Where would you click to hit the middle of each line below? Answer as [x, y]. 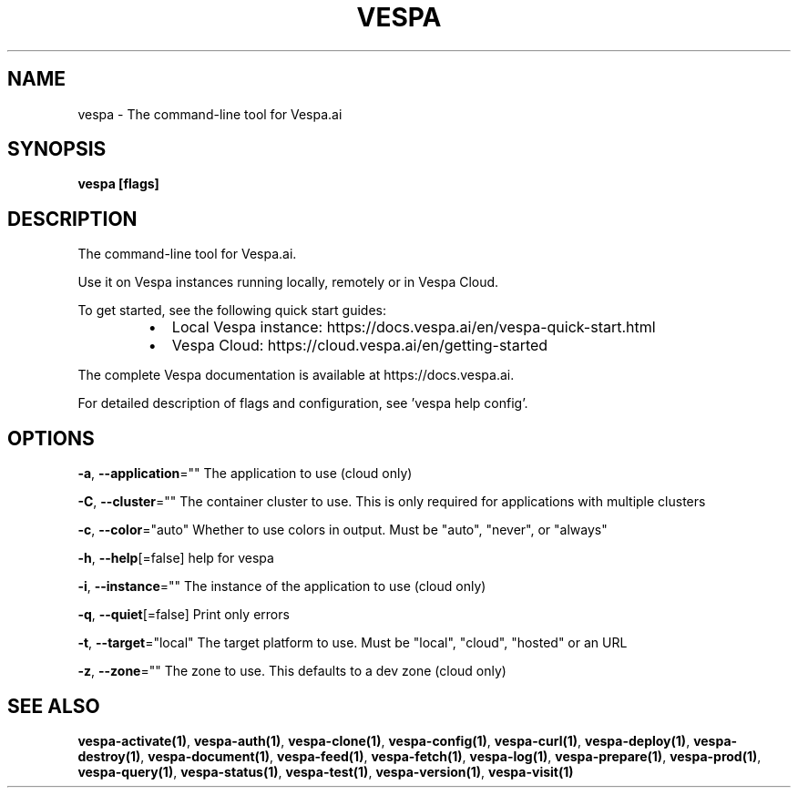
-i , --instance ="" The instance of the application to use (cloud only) [282, 586]
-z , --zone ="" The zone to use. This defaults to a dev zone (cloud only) [292, 671]
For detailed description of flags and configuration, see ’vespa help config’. [303, 403]
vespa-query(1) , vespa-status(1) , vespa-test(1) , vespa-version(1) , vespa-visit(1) [326, 771]
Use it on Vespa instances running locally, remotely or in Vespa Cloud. [288, 282]
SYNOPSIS [57, 149]
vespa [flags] [118, 184]
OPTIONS [51, 438]
